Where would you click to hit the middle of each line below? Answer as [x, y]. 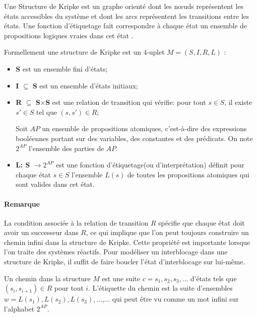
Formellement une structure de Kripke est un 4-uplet [84, 52]
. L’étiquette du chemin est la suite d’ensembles [160, 288]
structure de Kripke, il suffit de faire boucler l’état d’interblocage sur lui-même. [125, 262]
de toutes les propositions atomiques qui [188, 174]
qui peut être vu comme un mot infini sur [176, 299]
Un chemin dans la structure [47, 278]
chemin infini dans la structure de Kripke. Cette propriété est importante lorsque [127, 242]
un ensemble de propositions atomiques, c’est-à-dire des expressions [144, 128]
